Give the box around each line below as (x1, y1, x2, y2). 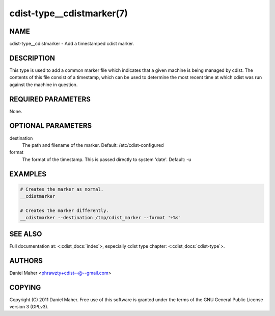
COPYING (9, 283, 41, 292)
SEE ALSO (9, 229, 42, 238)
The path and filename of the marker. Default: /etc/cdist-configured (22, 142, 164, 148)
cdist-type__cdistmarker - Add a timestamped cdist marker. (9, 41, 134, 47)
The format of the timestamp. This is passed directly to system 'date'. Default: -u (22, 156, 191, 163)
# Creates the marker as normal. (20, 186, 104, 192)
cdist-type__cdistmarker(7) (9, 8, 128, 19)
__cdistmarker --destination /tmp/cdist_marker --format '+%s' (20, 215, 182, 221)
